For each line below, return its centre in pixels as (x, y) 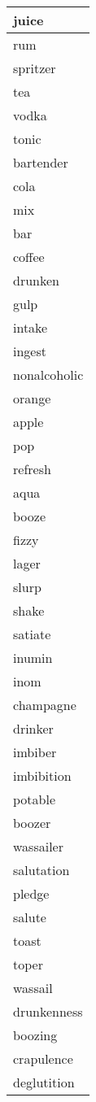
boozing (35, 1035)
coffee (29, 257)
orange (32, 398)
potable (35, 799)
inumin (33, 658)
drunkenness (48, 1011)
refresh (32, 469)
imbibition (42, 775)
